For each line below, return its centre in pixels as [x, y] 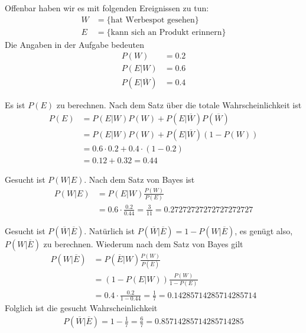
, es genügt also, [264, 230]
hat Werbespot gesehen [153, 20]
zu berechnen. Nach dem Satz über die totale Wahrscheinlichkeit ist [179, 105]
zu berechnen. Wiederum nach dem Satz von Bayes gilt [143, 243]
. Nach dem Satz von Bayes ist [139, 180]
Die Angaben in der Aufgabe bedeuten [74, 44]
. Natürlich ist [109, 230]
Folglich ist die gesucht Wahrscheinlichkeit [81, 308]
